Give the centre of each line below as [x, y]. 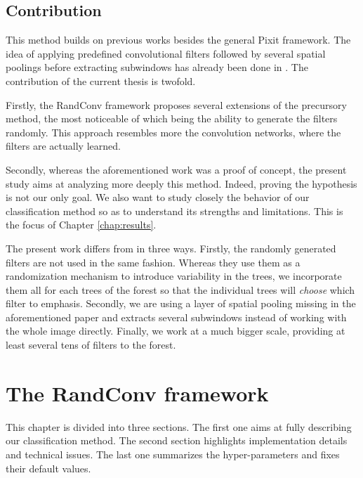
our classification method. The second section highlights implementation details [177, 440]
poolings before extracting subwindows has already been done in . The [157, 67]
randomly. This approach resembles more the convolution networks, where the [173, 132]
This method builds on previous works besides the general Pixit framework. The [178, 40]
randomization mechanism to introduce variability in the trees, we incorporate [174, 276]
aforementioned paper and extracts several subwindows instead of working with [176, 317]
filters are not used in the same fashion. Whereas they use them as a [153, 262]
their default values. [48, 468]
